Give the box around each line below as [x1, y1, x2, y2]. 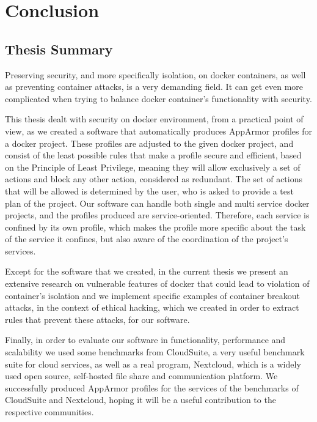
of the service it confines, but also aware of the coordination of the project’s [5, 232, 288, 245]
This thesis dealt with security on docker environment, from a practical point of [5, 113, 304, 125]
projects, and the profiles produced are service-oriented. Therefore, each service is [5, 209, 310, 221]
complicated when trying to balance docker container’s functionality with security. [5, 92, 312, 105]
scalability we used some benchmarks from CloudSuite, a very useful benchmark [5, 346, 305, 358]
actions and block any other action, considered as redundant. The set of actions [5, 172, 303, 185]
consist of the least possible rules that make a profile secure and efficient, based [5, 149, 302, 161]
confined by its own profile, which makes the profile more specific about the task [5, 220, 306, 233]
